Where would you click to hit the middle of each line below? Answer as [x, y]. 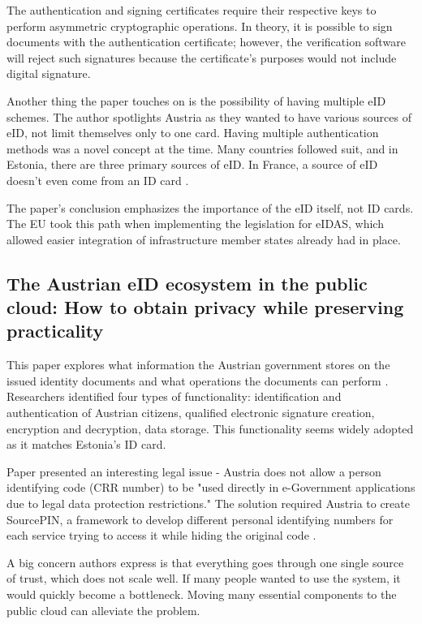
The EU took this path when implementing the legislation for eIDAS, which [195, 224]
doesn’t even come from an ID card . [98, 180]
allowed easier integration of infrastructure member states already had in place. [204, 239]
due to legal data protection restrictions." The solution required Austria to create [208, 504]
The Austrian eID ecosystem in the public [187, 283]
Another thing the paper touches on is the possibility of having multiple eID [196, 100]
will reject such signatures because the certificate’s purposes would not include [202, 57]
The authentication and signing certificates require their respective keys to [192, 10]
